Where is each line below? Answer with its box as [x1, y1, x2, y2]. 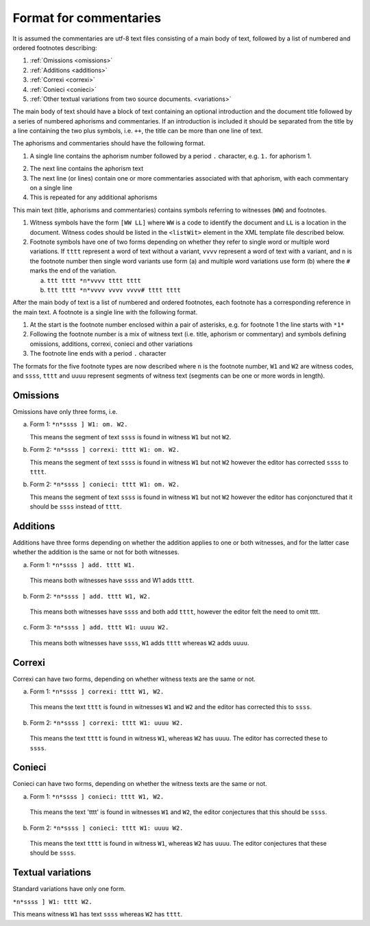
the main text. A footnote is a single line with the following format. [12, 308, 198, 316]
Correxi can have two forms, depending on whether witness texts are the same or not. [12, 675, 256, 683]
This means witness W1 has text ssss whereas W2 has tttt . [12, 910, 183, 918]
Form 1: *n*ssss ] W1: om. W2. [29, 420, 128, 428]
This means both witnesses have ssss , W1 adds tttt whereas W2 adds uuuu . [29, 638, 249, 647]
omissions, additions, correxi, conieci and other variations [29, 340, 193, 348]
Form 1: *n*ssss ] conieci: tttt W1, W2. [29, 792, 164, 800]
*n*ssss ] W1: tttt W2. [12, 898, 92, 905]
